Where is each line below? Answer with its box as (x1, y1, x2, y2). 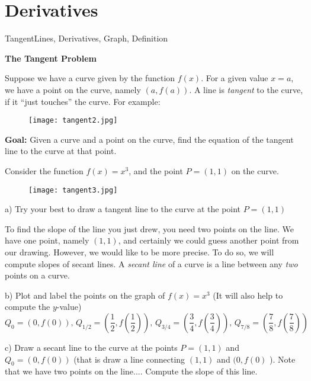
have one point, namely (5, 234, 89, 246)
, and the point (129, 164, 183, 177)
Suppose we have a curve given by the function (5, 72, 175, 84)
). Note (270, 353, 296, 365)
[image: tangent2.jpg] (28, 116, 118, 125)
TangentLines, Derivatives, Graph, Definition (5, 32, 168, 44)
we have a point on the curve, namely (5, 83, 141, 95)
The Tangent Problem (5, 52, 97, 64)
